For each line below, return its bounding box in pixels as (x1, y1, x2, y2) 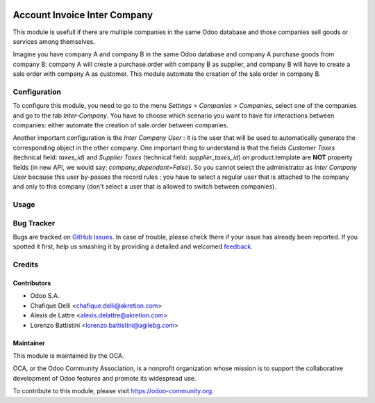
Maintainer (12, 338, 45, 347)
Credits (12, 260, 38, 269)
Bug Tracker (12, 218, 56, 228)
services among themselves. (12, 37, 95, 45)
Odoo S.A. (30, 292, 60, 300)
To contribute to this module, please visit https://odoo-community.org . (12, 387, 215, 395)
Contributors (12, 279, 51, 287)
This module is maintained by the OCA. (12, 351, 124, 360)
